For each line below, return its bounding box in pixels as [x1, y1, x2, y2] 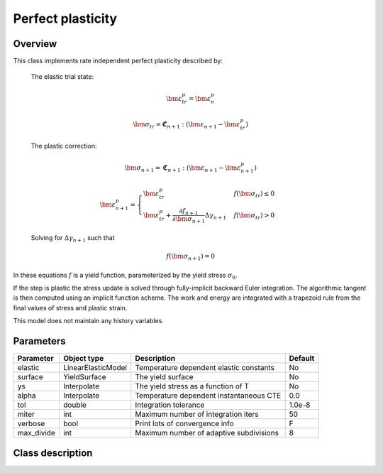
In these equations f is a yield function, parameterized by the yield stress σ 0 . [13, 271, 238, 281]
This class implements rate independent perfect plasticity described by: [13, 57, 223, 65]
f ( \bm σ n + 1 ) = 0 [166, 252, 216, 262]
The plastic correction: [30, 142, 97, 151]
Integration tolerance [135, 400, 205, 410]
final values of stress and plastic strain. [13, 303, 128, 312]
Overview [13, 38, 57, 50]
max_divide [17, 428, 56, 438]
